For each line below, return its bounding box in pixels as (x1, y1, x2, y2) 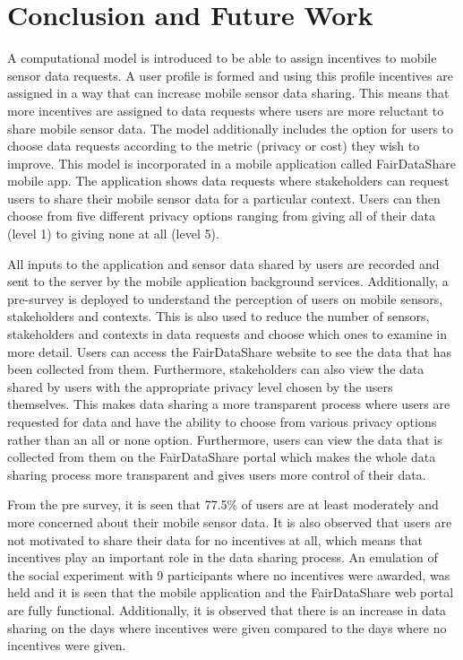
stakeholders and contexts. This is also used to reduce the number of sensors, (7, 307, 430, 326)
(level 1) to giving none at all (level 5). (7, 224, 219, 243)
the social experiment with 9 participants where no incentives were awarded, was (7, 565, 450, 584)
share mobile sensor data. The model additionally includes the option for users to (7, 118, 454, 137)
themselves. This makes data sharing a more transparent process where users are (7, 395, 450, 413)
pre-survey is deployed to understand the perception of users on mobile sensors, (7, 289, 443, 308)
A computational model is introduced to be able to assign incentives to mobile (7, 48, 437, 67)
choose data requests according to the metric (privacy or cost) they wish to (7, 136, 420, 155)
